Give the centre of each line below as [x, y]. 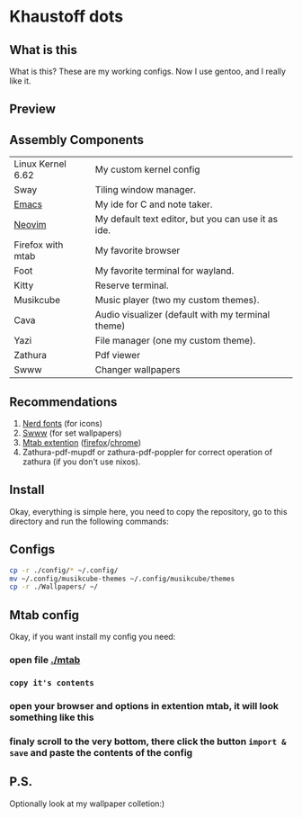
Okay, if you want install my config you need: [93, 637]
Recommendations [63, 402]
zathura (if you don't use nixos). [81, 462]
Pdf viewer [118, 355]
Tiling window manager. [145, 190]
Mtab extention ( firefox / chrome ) [82, 443]
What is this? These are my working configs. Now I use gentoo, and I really [147, 71]
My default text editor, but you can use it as [187, 220]
